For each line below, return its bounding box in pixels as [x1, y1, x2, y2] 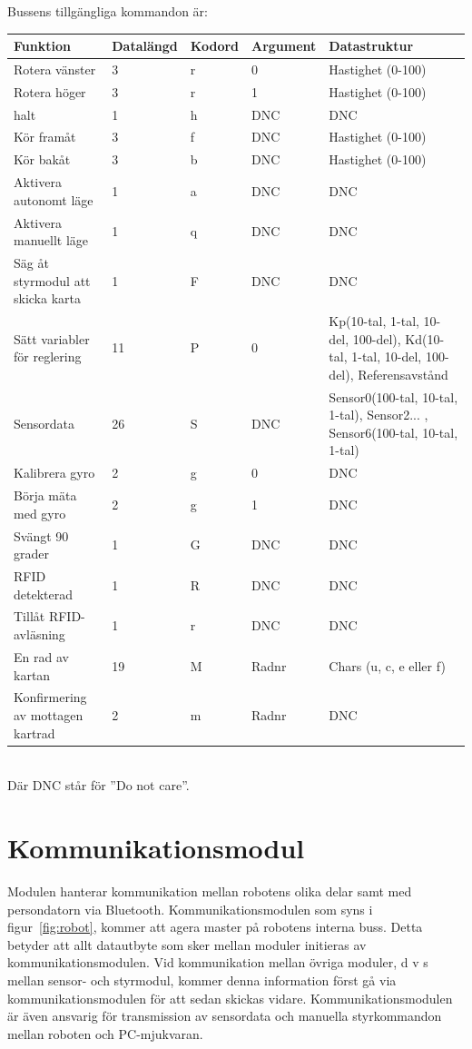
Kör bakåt [14, 150, 71, 169]
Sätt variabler [14, 329, 90, 348]
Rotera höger [14, 82, 86, 101]
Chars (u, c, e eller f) [329, 656, 446, 675]
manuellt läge [14, 231, 89, 250]
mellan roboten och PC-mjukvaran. [7, 1024, 203, 1043]
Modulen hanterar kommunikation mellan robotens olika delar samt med [7, 881, 412, 900]
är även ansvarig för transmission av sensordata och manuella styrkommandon [7, 1006, 442, 1025]
